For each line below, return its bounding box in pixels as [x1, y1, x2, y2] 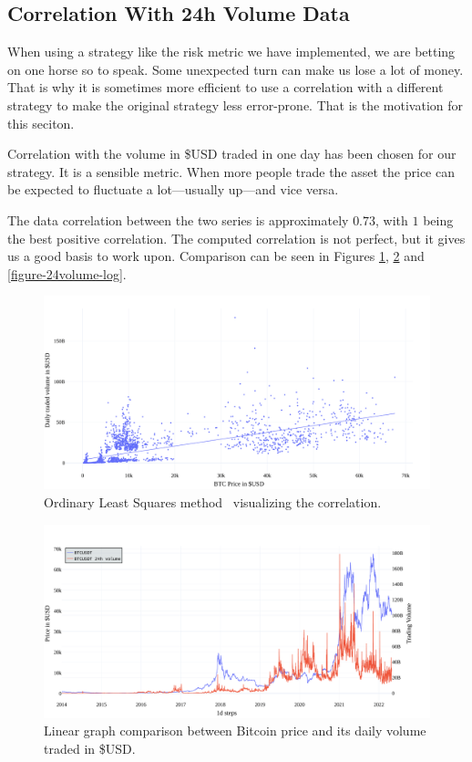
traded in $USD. [44, 738, 136, 757]
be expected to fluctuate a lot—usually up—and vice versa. [7, 180, 339, 199]
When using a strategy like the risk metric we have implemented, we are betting [7, 42, 456, 61]
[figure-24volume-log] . [7, 264, 127, 283]
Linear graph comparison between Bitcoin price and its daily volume [44, 721, 426, 740]
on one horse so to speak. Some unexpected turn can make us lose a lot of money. [7, 59, 464, 78]
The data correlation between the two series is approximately [7, 210, 349, 229]
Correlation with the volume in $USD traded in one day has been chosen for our [7, 144, 457, 163]
